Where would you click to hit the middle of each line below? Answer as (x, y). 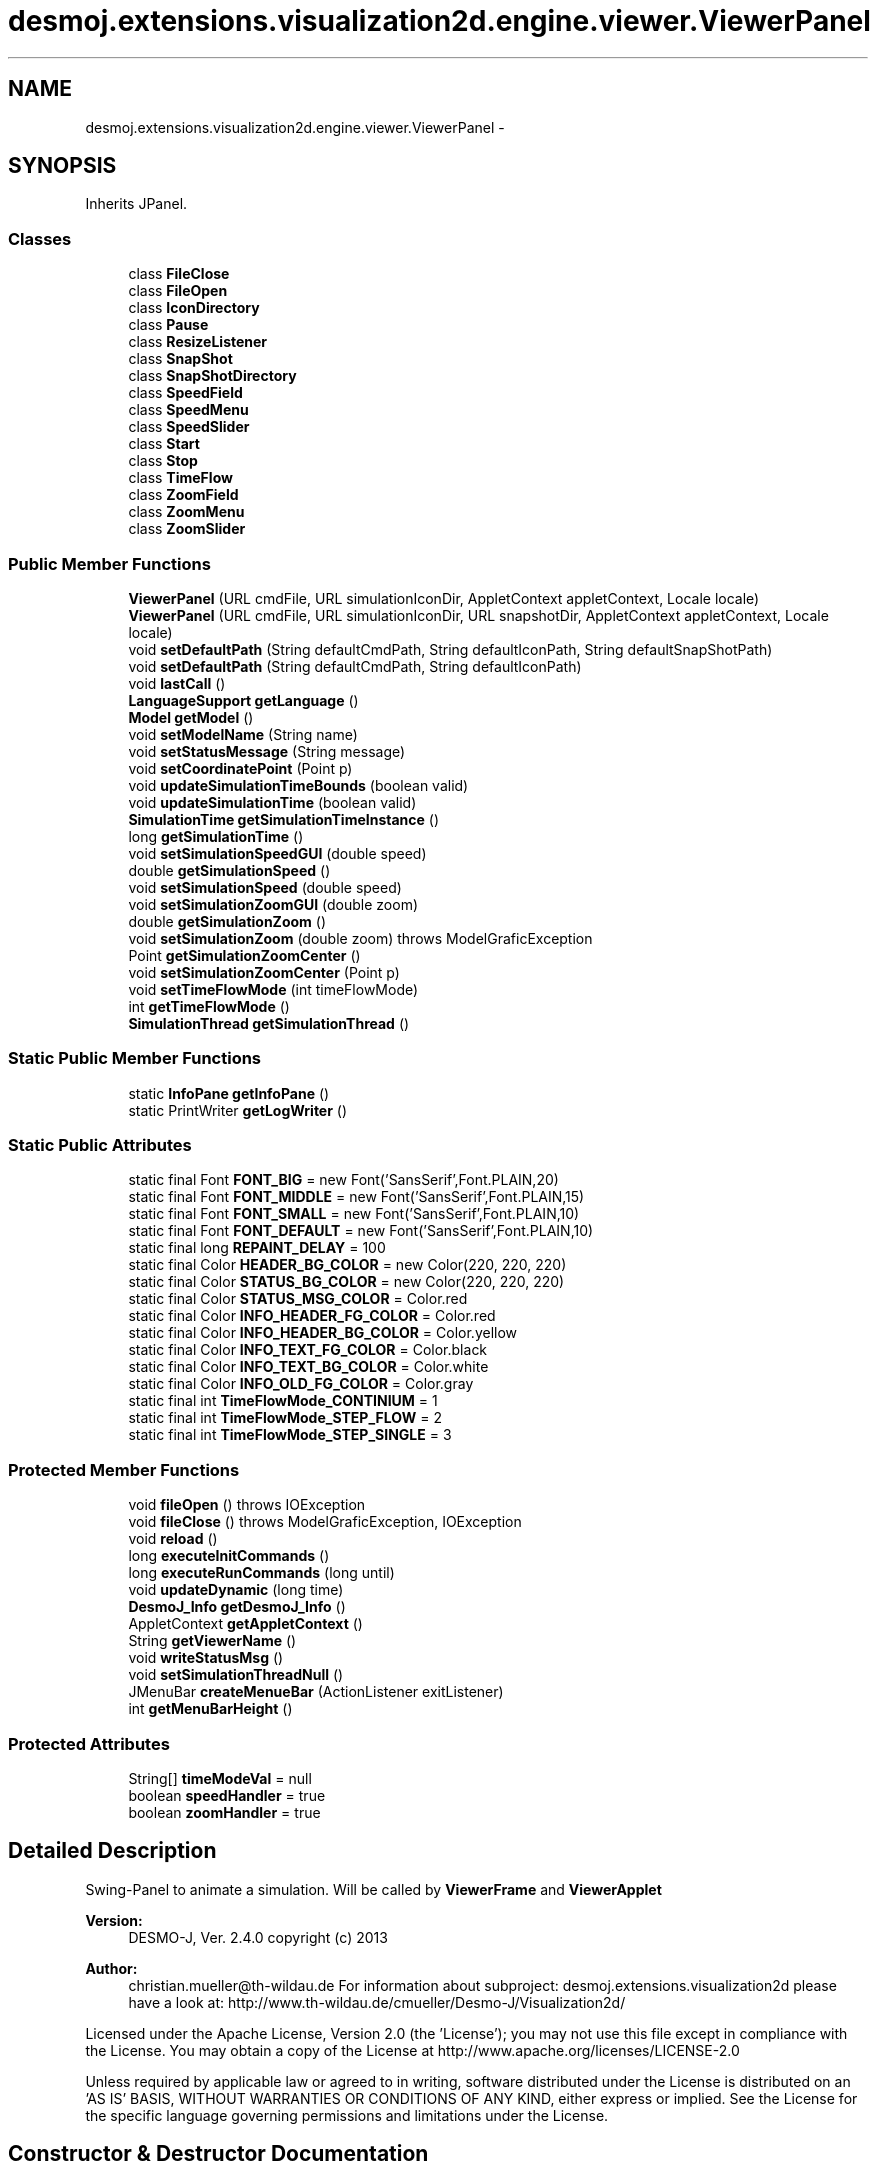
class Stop (163, 461)
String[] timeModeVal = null (220, 1778)
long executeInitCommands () (229, 1556)
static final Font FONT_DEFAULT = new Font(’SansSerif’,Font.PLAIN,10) (361, 1231)
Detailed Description (112, 1851)
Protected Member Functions (124, 1469)
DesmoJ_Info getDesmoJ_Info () (237, 1607)
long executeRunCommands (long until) (261, 1573)
